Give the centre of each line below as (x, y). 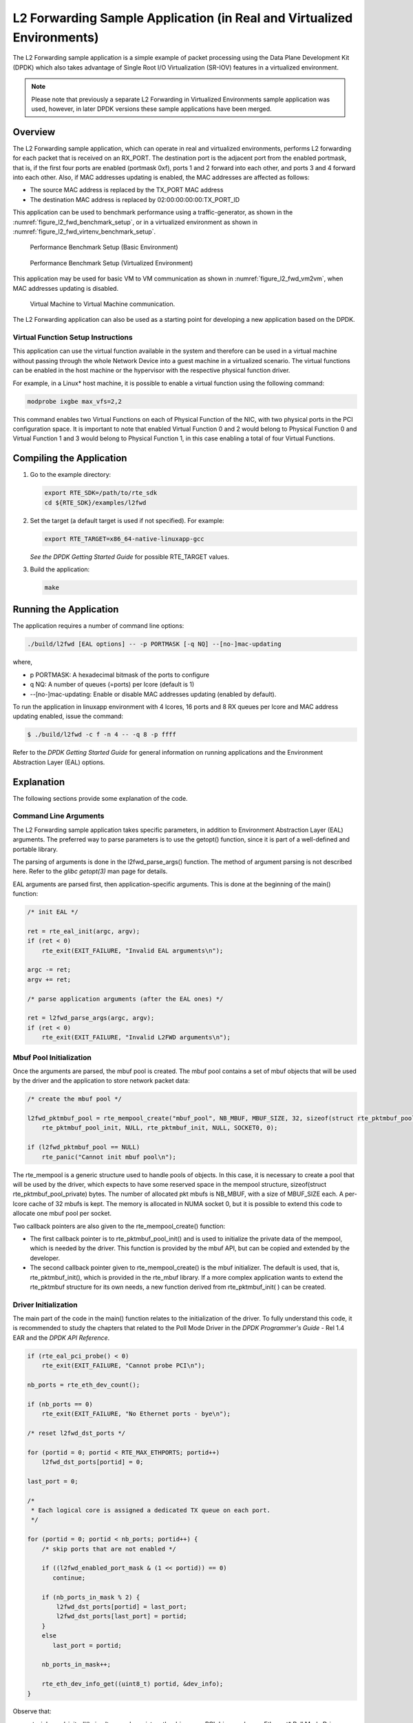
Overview (34, 132)
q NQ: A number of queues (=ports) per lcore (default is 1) (112, 684)
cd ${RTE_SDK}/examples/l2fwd (95, 502)
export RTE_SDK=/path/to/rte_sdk (101, 493)
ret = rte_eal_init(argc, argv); (84, 931)
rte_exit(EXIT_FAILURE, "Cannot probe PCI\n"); (124, 1366)
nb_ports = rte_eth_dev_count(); (84, 1385)
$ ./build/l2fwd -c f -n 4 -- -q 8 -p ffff (102, 735)
